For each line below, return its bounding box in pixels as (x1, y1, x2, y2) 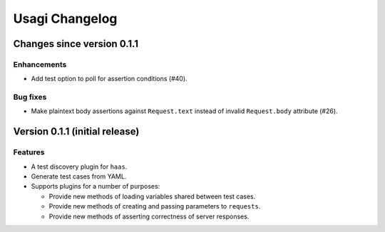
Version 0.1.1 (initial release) (13, 125, 140, 138)
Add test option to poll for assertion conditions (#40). (31, 75, 188, 83)
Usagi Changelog (13, 11, 118, 26)
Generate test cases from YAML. (31, 172, 127, 181)
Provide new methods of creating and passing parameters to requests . (48, 202, 261, 211)
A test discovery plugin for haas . (31, 162, 128, 171)
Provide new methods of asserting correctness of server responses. (48, 212, 250, 221)
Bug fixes (13, 93, 47, 102)
